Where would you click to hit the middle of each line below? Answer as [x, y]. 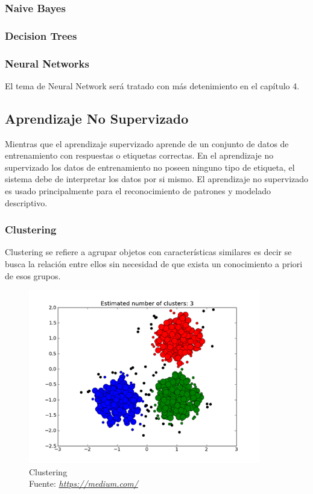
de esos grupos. [33, 275]
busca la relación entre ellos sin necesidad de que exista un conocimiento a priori [154, 264]
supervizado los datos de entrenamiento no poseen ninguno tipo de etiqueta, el [150, 167]
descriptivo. [26, 202]
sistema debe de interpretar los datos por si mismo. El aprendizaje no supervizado [157, 179]
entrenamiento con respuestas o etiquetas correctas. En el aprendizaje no [139, 155]
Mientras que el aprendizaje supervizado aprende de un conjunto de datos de [147, 143]
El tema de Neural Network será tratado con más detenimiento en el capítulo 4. [152, 85]
